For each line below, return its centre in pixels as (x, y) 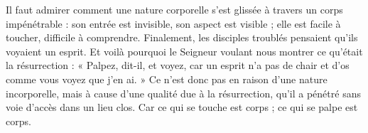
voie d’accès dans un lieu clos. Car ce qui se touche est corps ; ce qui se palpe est (182, 107)
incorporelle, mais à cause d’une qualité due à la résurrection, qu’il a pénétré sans (183, 93)
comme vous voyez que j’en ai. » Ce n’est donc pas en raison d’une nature (167, 79)
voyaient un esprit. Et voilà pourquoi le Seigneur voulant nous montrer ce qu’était (184, 51)
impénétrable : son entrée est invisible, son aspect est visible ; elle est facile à (173, 23)
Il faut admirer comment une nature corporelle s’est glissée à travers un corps (174, 9)
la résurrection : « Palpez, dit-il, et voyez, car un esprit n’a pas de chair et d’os (178, 65)
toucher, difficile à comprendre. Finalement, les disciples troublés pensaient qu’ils (182, 37)
